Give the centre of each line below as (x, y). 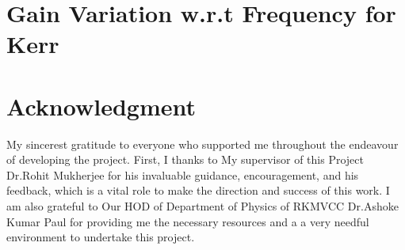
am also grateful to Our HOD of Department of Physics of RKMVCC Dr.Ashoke (202, 206)
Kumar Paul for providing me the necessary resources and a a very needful (188, 221)
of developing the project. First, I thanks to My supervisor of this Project (185, 159)
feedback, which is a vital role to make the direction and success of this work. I (198, 190)
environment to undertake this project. (101, 237)
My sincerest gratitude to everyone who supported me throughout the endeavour (202, 144)
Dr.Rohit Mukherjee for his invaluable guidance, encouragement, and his (183, 174)
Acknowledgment (101, 106)
